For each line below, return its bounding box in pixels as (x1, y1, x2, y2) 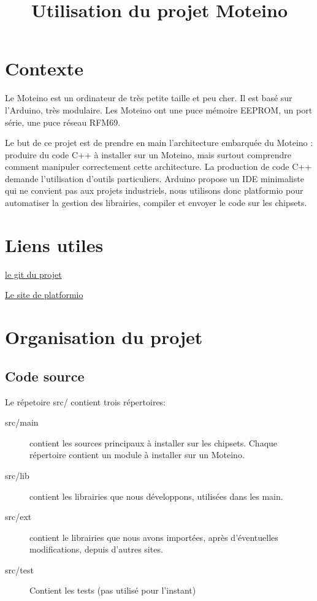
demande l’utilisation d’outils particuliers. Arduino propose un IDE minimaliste (5, 172, 304, 185)
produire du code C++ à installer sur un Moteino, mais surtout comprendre (5, 148, 291, 161)
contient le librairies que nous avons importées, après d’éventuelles (29, 530, 278, 543)
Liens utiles (5, 232, 104, 257)
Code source (5, 366, 85, 385)
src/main (5, 416, 39, 429)
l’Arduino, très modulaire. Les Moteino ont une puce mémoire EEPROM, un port (5, 103, 313, 116)
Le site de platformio (5, 288, 83, 301)
